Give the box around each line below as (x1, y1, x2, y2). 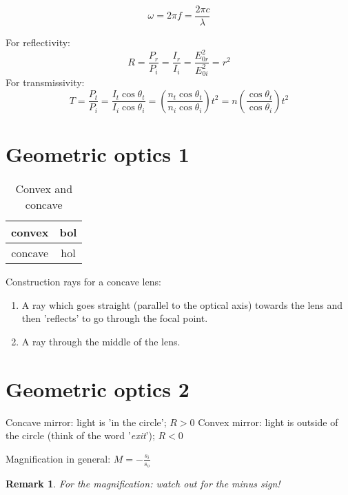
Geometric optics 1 (6, 140, 190, 168)
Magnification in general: (6, 451, 111, 465)
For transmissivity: (6, 75, 85, 90)
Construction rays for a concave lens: (6, 274, 161, 289)
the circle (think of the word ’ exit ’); (6, 428, 155, 443)
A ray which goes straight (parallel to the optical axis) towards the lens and (21, 297, 343, 312)
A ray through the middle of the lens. (21, 334, 181, 348)
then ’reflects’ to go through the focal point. (21, 311, 208, 325)
